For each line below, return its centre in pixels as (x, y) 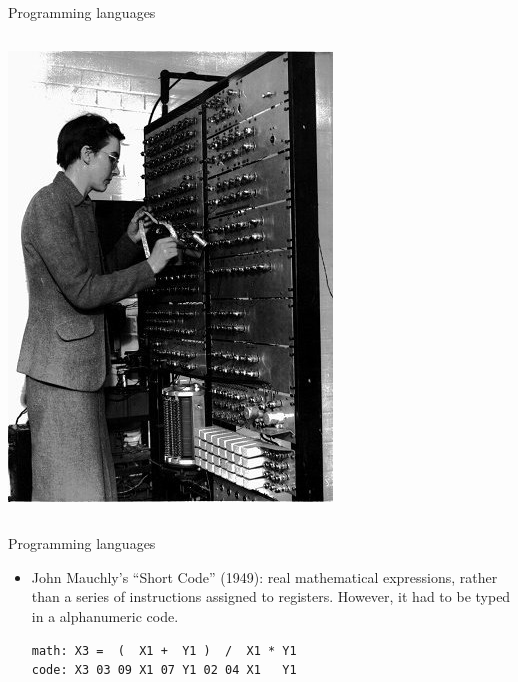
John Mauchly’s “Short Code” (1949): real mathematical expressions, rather (264, 576)
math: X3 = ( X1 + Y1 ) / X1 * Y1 (164, 650)
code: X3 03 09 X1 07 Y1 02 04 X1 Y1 (164, 670)
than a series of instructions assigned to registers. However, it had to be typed (271, 596)
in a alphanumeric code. (105, 615)
